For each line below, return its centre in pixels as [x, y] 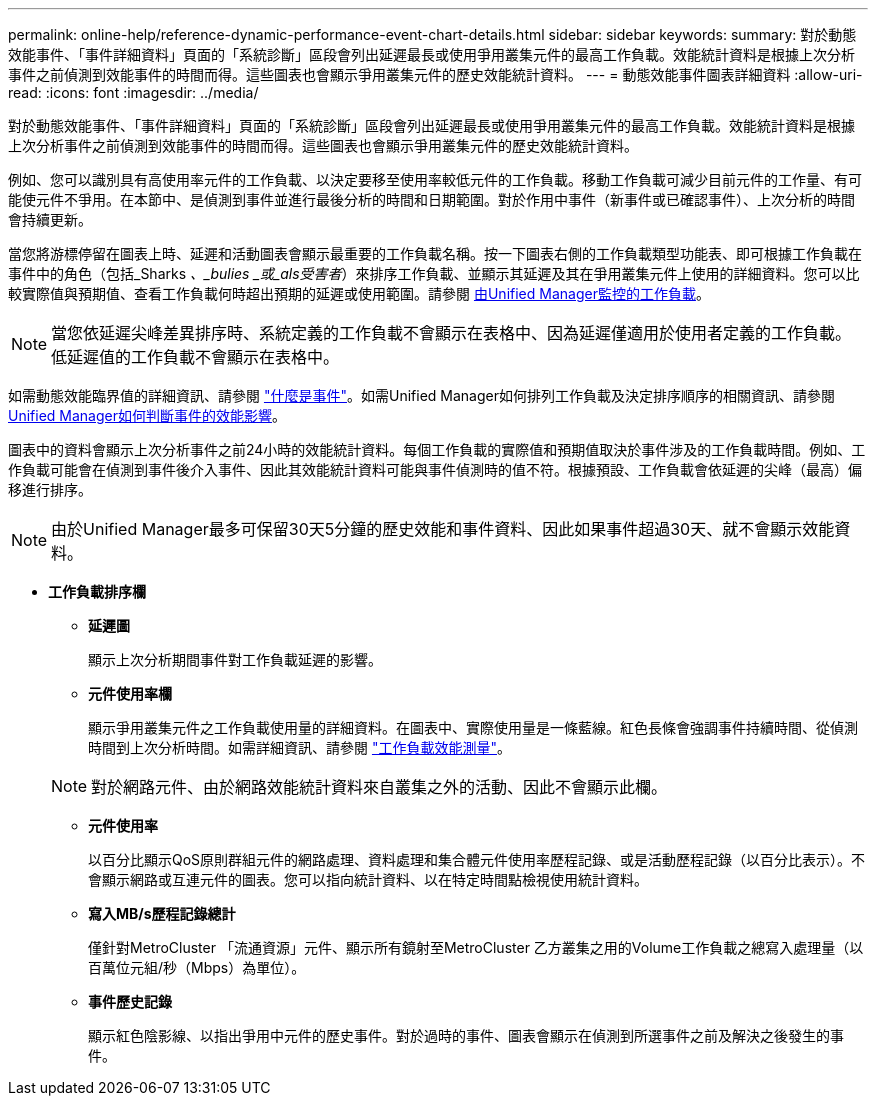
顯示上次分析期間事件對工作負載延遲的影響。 [235, 659]
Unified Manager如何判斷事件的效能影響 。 [147, 415]
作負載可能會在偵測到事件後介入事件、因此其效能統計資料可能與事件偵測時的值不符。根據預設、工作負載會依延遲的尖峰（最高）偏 [435, 469]
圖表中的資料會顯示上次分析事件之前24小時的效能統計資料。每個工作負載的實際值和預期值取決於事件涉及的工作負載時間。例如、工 [437, 449]
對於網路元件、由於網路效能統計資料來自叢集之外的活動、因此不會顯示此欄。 [379, 787]
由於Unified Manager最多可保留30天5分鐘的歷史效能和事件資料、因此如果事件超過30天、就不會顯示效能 [443, 529]
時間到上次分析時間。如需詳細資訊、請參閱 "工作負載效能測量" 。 [299, 747]
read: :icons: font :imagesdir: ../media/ [133, 92]
